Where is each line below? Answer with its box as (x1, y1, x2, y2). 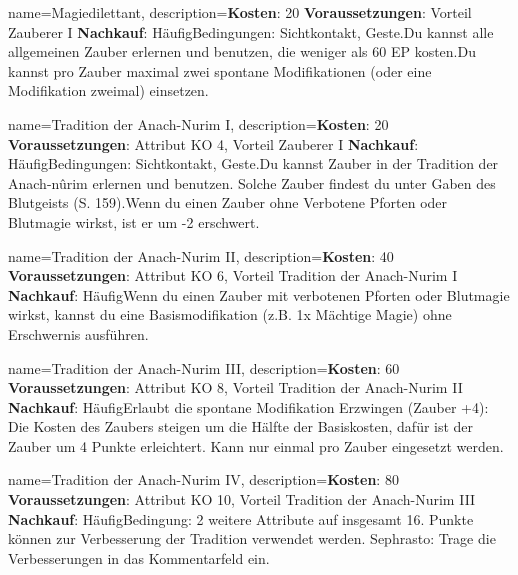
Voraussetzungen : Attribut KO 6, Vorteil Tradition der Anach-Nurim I (8, 265, 458, 286)
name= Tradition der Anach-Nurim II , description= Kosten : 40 (8, 245, 394, 266)
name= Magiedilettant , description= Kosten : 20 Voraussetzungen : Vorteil (8, 2, 472, 22)
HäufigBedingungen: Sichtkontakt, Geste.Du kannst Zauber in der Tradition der (8, 153, 499, 174)
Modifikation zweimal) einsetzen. (8, 80, 209, 101)
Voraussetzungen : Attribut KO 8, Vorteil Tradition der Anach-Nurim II (8, 377, 463, 398)
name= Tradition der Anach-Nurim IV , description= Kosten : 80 (8, 469, 399, 490)
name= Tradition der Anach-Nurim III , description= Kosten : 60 (8, 357, 400, 378)
